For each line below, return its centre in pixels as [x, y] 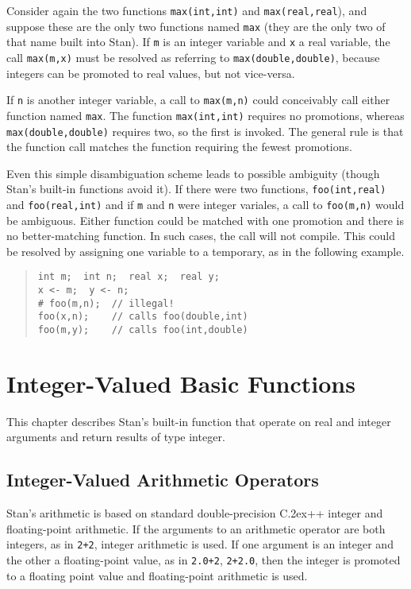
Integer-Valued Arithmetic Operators [163, 480]
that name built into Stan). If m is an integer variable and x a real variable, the [198, 42]
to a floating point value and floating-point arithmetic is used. [157, 575]
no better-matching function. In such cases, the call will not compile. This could [201, 236]
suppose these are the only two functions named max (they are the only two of [196, 26]
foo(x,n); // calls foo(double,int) [143, 317]
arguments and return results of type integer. [116, 437]
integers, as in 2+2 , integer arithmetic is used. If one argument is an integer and [200, 544]
